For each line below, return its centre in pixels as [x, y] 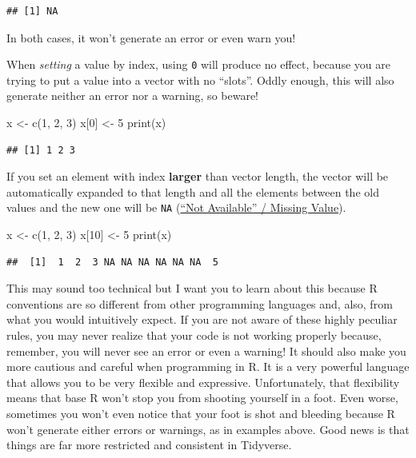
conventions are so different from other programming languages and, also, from [200, 303]
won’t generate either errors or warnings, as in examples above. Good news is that [208, 429]
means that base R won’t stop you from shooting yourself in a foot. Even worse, [202, 398]
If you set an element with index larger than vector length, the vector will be [198, 176]
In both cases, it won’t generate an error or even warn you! [151, 37]
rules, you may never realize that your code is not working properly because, [194, 335]
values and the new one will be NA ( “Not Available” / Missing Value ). [176, 207]
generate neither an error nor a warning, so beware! [132, 96]
